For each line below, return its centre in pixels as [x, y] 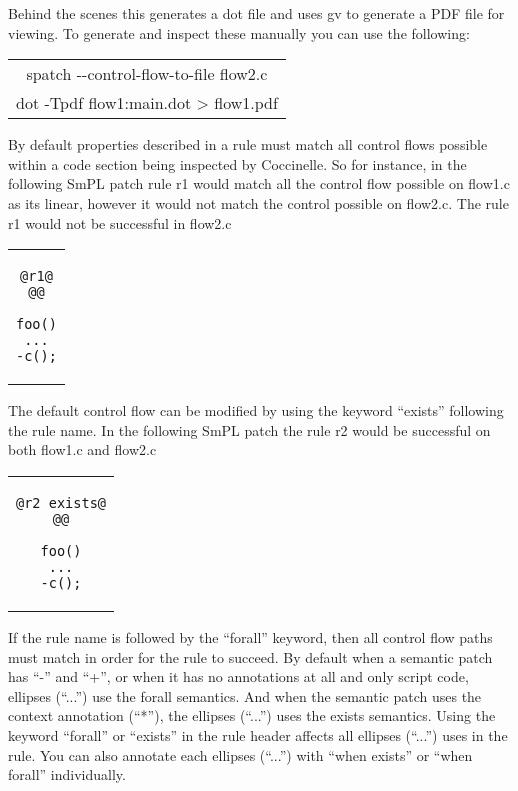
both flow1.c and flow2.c [82, 449]
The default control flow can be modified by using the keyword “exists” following [256, 410]
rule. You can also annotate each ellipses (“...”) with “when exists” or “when [240, 754]
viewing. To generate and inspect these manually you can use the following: [239, 32]
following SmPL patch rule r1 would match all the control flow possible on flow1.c [259, 183]
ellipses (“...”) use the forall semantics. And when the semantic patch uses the [245, 695]
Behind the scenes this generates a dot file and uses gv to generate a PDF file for [256, 13]
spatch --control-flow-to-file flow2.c [147, 74]
